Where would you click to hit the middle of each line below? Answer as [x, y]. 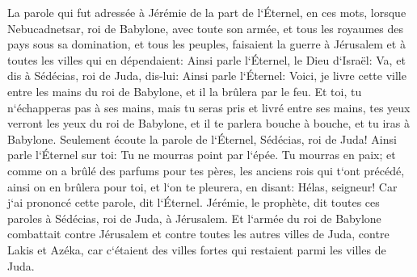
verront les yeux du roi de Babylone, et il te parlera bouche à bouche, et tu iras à [208, 123]
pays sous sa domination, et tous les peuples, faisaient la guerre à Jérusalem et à [206, 44]
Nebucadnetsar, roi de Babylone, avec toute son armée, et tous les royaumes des [205, 28]
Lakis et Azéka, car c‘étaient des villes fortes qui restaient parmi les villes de [197, 249]
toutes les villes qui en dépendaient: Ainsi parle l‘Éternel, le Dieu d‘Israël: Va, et [206, 59]
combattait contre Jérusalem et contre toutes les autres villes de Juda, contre [198, 234]
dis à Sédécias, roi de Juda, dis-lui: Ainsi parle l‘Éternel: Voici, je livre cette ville [207, 76]
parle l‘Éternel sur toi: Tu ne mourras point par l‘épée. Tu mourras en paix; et [202, 155]
